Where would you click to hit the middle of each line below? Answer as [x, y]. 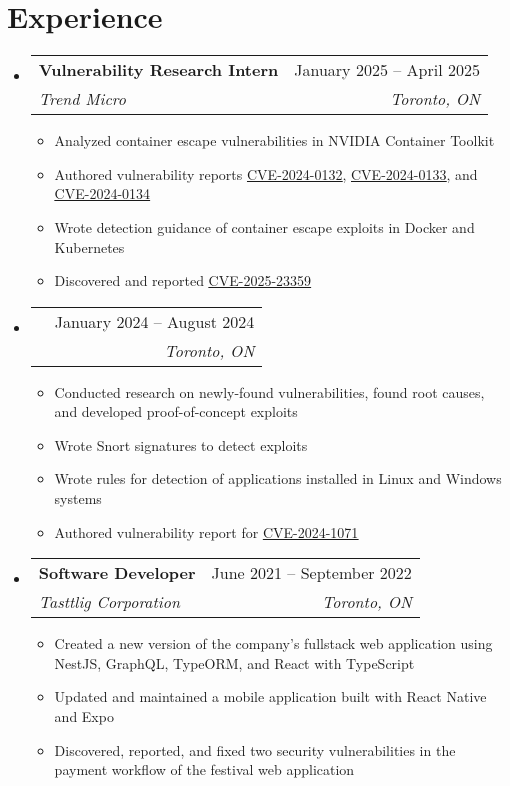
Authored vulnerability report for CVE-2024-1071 [206, 531]
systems [78, 498]
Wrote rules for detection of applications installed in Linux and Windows [278, 478]
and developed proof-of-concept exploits [176, 411]
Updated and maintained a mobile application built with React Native [270, 696]
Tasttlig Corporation [109, 602]
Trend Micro [82, 99]
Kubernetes [89, 246]
